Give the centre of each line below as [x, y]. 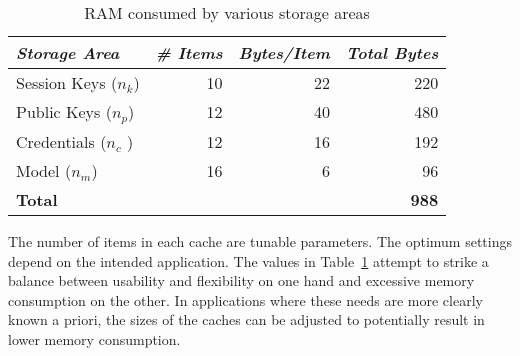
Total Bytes [392, 52]
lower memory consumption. [94, 338]
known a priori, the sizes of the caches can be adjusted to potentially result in [246, 319]
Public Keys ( [64, 111]
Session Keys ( [67, 82]
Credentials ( [61, 141]
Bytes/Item [284, 52]
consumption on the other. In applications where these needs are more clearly [245, 299]
